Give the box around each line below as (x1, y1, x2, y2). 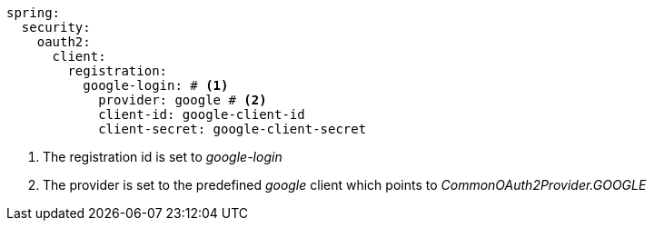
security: (21, 20, 91, 35)
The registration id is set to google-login (43, 149, 282, 164)
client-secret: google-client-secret (98, 122, 367, 136)
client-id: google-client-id (98, 107, 305, 122)
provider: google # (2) (98, 93, 267, 107)
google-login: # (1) (83, 78, 229, 93)
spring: (6, 5, 61, 20)
